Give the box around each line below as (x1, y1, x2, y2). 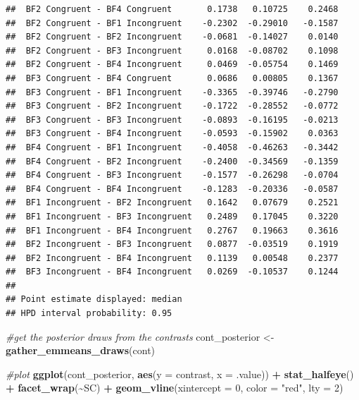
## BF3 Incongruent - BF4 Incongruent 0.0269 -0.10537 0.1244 (6, 267, 339, 277)
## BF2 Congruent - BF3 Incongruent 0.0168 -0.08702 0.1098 (6, 45, 339, 56)
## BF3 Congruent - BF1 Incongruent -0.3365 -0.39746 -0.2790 (6, 87, 339, 97)
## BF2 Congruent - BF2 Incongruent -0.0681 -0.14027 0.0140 (6, 32, 339, 42)
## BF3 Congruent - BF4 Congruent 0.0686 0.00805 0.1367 (6, 73, 339, 83)
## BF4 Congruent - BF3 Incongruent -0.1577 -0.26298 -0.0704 (6, 170, 339, 181)
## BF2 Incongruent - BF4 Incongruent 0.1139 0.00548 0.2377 (6, 253, 339, 263)
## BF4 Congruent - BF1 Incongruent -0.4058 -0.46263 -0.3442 (6, 142, 339, 152)
